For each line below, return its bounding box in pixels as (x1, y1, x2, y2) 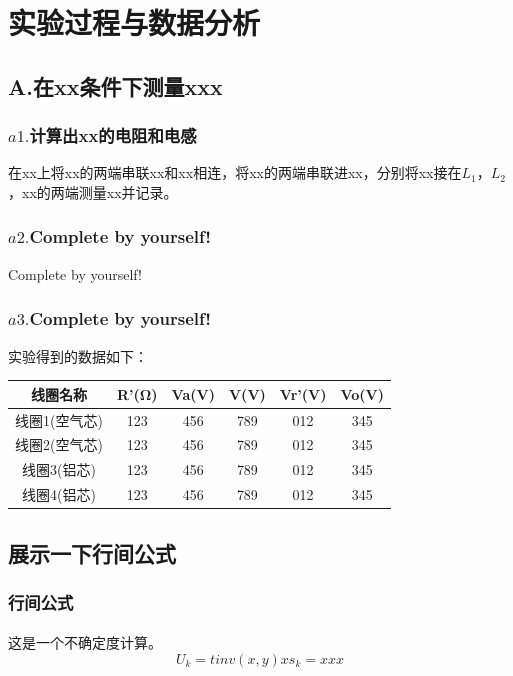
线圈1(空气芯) (15, 409, 103, 430)
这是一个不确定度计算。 (8, 632, 162, 653)
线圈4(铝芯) (22, 484, 96, 505)
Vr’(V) (279, 383, 327, 404)
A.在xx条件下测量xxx (8, 70, 223, 101)
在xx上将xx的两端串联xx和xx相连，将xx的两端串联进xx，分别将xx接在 (8, 162, 462, 183)
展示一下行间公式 (8, 537, 176, 568)
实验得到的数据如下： (8, 345, 148, 366)
